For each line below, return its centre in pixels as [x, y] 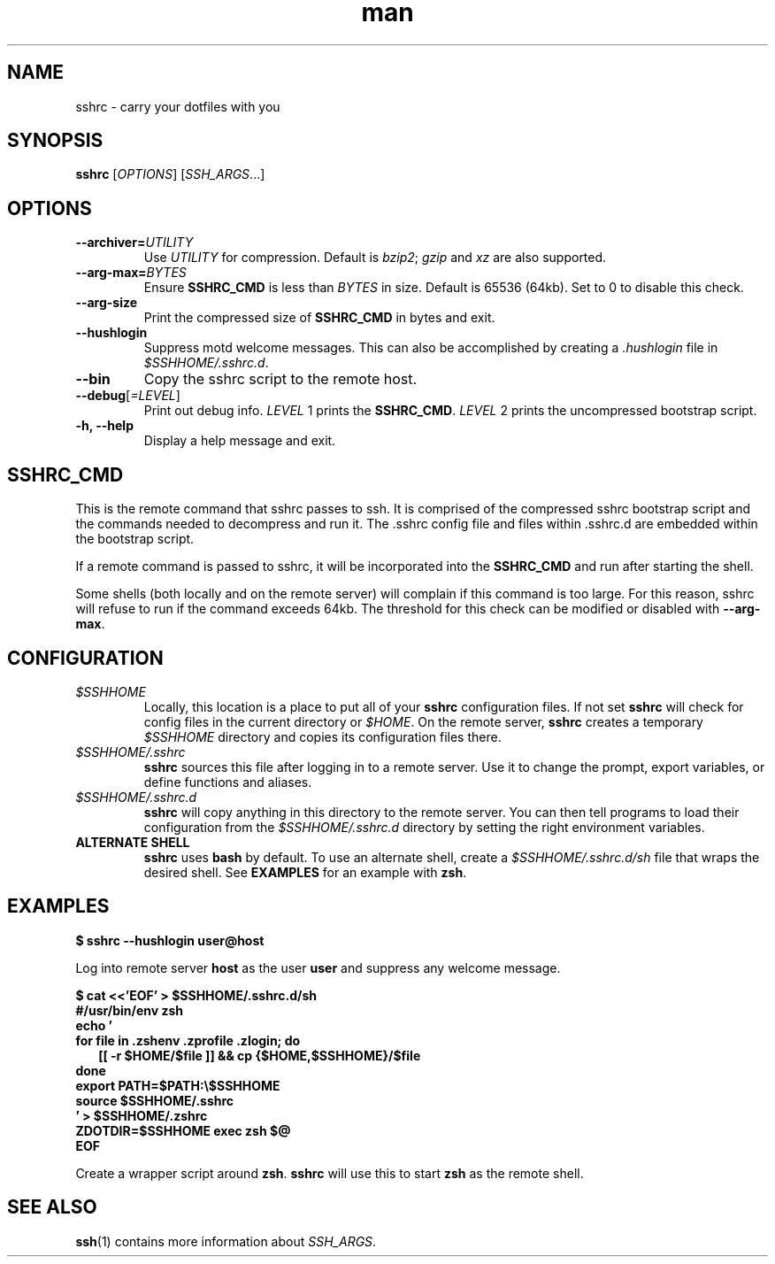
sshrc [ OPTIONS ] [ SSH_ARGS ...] [170, 174]
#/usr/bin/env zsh [130, 1010]
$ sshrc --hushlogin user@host [170, 940]
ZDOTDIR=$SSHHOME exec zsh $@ [183, 1130]
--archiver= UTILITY [134, 243]
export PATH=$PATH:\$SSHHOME [178, 1085]
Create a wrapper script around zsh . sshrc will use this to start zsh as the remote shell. [330, 1173]
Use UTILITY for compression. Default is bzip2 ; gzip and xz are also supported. [375, 258]
